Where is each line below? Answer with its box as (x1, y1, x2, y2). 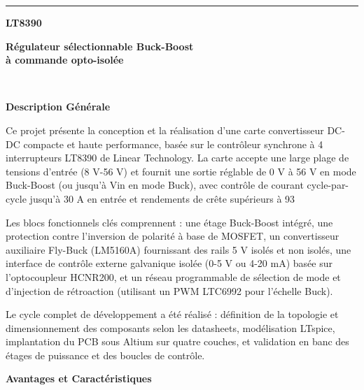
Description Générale (6, 99, 111, 114)
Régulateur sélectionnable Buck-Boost (6, 38, 194, 53)
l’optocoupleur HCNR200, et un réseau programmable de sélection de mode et (6, 269, 341, 284)
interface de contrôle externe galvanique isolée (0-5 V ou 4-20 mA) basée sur (6, 256, 332, 270)
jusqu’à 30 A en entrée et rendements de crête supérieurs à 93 (29, 191, 295, 205)
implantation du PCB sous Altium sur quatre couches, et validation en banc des (6, 334, 349, 349)
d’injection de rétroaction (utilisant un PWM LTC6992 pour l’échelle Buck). (6, 283, 333, 298)
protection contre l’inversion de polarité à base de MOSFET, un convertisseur (6, 229, 339, 243)
